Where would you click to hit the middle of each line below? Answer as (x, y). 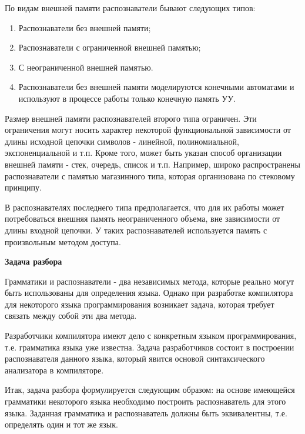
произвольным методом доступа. (63, 241)
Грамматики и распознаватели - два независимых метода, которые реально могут (150, 281)
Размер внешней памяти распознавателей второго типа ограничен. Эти (131, 118)
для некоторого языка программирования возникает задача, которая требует (140, 304)
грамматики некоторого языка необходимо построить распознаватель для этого (145, 401)
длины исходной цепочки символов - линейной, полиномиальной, (122, 141)
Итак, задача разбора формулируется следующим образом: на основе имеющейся (150, 390)
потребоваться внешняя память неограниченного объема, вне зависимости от (143, 218)
